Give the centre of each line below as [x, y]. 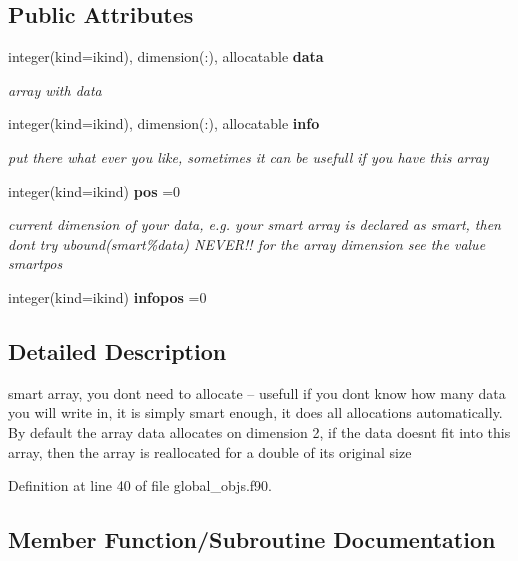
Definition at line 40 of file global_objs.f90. [140, 485]
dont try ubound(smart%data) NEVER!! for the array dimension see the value [247, 243]
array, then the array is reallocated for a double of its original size [210, 451]
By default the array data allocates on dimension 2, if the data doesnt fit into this [259, 431]
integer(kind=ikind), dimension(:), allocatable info [164, 123]
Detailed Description [117, 350]
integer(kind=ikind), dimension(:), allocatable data [166, 56]
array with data [55, 89]
